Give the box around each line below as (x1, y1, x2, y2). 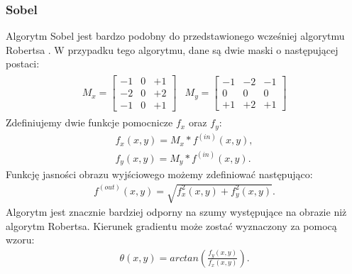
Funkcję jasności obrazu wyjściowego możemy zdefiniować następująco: (6, 167, 313, 181)
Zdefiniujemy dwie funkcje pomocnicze (6, 115, 173, 130)
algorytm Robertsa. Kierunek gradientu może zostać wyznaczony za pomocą (6, 218, 337, 233)
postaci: (6, 56, 40, 71)
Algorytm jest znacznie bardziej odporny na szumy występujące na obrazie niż (6, 204, 347, 219)
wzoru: (6, 232, 35, 247)
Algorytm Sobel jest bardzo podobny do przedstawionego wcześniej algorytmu (6, 28, 345, 43)
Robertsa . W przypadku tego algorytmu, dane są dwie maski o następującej (6, 42, 339, 57)
